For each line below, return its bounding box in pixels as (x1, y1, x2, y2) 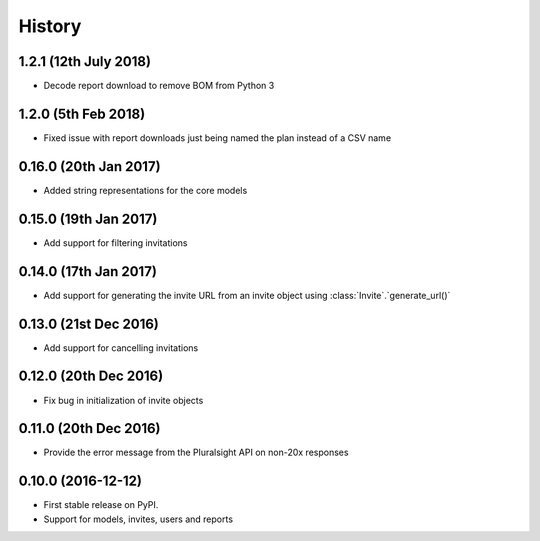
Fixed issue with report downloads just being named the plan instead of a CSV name (43, 131, 392, 144)
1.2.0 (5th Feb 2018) (18, 105, 146, 122)
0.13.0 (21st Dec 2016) (18, 315, 159, 332)
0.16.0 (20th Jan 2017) (18, 158, 161, 175)
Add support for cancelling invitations (43, 341, 199, 354)
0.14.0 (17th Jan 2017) (18, 263, 157, 280)
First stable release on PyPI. (43, 499, 159, 511)
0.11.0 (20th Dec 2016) (18, 420, 161, 437)
